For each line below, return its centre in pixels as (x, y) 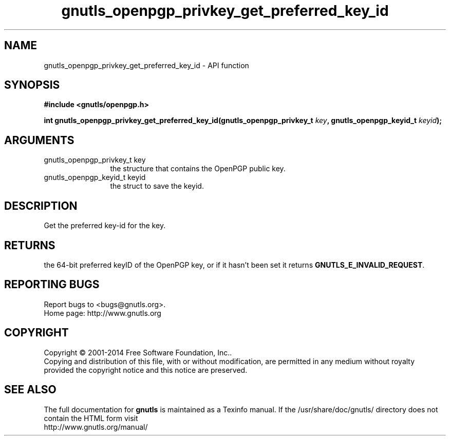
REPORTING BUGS (52, 285)
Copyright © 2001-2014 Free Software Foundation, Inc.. (138, 352)
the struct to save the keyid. (157, 186)
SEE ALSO (30, 390)
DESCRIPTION (41, 206)
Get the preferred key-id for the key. (105, 226)
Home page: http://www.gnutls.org (102, 313)
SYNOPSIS (32, 85)
